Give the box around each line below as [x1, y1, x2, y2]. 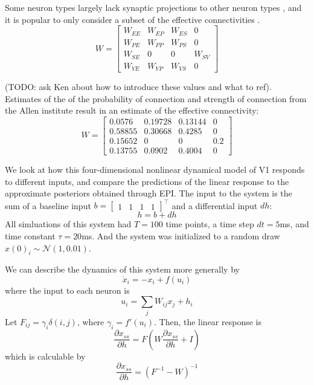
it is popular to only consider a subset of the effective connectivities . [5, 13, 260, 25]
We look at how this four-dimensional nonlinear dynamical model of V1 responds [5, 163, 305, 176]
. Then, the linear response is [153, 315, 261, 328]
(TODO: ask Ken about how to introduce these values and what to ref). [5, 80, 272, 93]
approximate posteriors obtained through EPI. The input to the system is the [5, 187, 292, 199]
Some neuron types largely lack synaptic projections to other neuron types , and [5, 1, 302, 13]
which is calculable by [5, 349, 86, 362]
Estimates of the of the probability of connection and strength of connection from [5, 92, 307, 105]
